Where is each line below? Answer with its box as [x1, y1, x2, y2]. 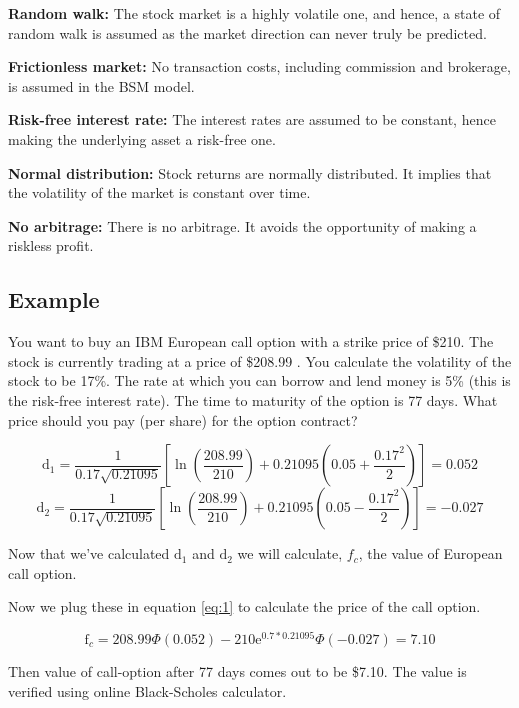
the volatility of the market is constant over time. [8, 182, 311, 203]
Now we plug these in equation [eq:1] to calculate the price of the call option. [8, 596, 481, 617]
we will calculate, [237, 543, 343, 564]
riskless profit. [8, 235, 94, 256]
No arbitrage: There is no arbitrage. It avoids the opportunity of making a [8, 215, 477, 236]
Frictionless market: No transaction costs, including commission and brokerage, [8, 56, 511, 77]
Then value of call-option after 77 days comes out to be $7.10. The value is [8, 660, 467, 681]
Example [8, 284, 100, 315]
